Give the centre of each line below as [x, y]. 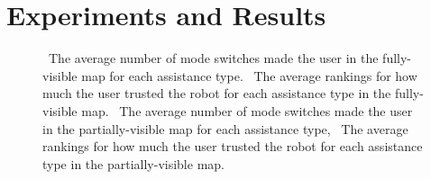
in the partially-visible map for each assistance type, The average [225, 128]
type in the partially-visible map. [133, 163]
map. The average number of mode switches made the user [247, 110]
